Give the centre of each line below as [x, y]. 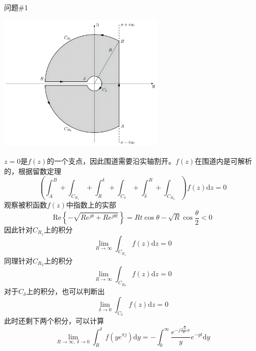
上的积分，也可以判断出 [66, 291]
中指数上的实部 [91, 205]
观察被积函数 [25, 205]
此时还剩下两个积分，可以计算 [54, 321]
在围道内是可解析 [223, 160]
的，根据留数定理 [33, 171]
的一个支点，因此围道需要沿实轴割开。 [111, 160]
